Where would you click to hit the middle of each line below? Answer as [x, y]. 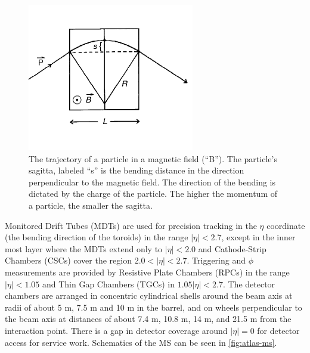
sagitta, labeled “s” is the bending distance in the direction [137, 170]
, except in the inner [258, 237]
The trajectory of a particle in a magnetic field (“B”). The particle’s [153, 158]
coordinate [286, 225]
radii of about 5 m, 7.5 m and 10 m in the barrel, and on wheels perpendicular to [154, 307]
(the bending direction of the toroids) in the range [97, 237]
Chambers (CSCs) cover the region [68, 260]
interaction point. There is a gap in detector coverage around [116, 330]
